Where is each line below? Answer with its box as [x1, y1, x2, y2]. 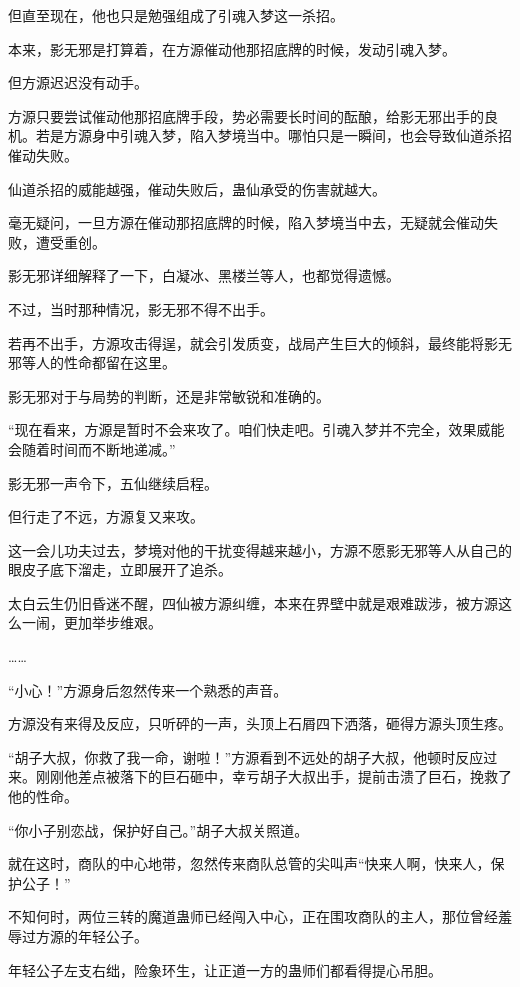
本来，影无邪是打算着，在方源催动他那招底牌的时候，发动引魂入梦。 [8, 38, 456, 59]
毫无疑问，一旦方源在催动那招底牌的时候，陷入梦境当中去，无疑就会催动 [8, 212, 484, 233]
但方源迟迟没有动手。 [8, 72, 148, 93]
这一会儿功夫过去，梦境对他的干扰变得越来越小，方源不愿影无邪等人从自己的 [8, 539, 512, 560]
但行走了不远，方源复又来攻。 [8, 506, 204, 527]
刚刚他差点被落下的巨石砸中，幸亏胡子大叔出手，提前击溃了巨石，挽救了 [35, 766, 512, 787]
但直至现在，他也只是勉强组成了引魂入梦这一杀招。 [8, 5, 344, 25]
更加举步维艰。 [63, 612, 162, 633]
